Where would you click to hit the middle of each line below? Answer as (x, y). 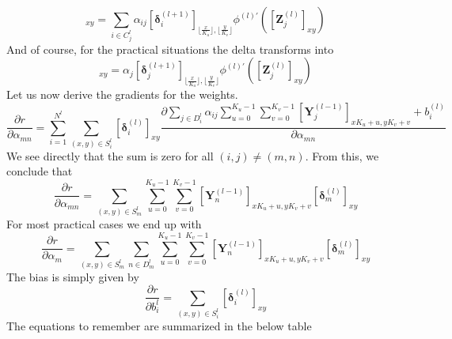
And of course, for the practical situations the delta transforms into (170, 49)
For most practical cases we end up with (104, 223)
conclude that (40, 171)
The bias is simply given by (73, 276)
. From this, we (342, 155)
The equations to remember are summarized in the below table (159, 325)
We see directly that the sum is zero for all (110, 155)
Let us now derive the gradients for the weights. (122, 94)
